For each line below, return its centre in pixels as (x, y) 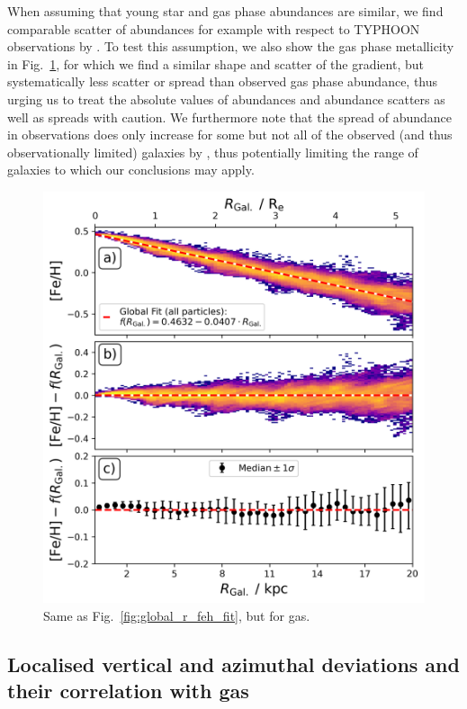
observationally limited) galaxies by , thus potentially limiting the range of (213, 152)
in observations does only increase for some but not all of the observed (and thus (230, 135)
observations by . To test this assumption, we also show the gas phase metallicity (231, 46)
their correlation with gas (128, 690)
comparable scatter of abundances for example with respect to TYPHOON (214, 28)
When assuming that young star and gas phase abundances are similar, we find (225, 11)
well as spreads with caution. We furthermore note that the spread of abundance (230, 117)
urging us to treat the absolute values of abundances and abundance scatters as (226, 99)
